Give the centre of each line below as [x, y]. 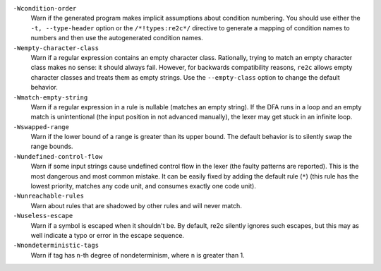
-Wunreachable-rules [49, 196]
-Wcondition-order [45, 8]
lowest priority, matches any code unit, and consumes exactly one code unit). [144, 186]
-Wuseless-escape [43, 216]
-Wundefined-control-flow [58, 156]
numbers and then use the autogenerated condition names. [117, 38]
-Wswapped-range [41, 127]
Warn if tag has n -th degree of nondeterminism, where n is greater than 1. [138, 255]
